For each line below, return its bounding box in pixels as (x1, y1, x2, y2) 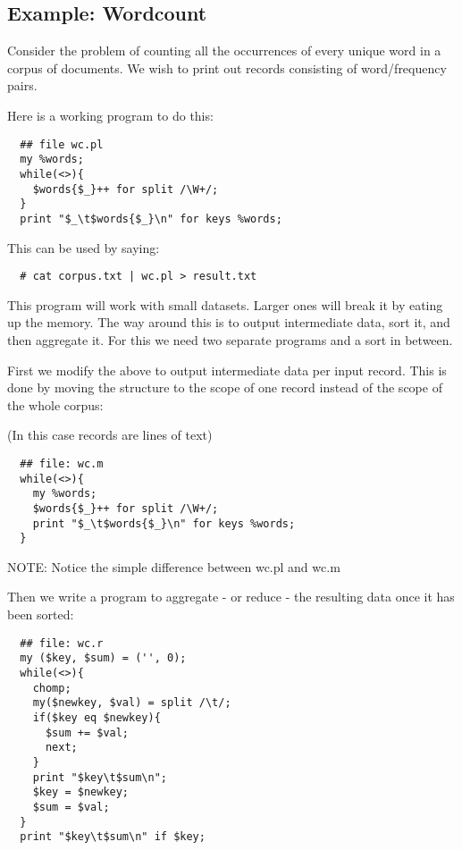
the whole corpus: (7, 395, 104, 414)
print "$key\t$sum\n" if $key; (20, 830, 206, 844)
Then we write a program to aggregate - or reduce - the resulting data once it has (7, 587, 455, 606)
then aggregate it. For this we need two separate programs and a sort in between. (7, 330, 453, 349)
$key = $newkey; (32, 786, 130, 799)
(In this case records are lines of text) (7, 425, 213, 444)
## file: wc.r (20, 636, 104, 650)
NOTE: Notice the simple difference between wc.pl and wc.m (7, 557, 340, 576)
